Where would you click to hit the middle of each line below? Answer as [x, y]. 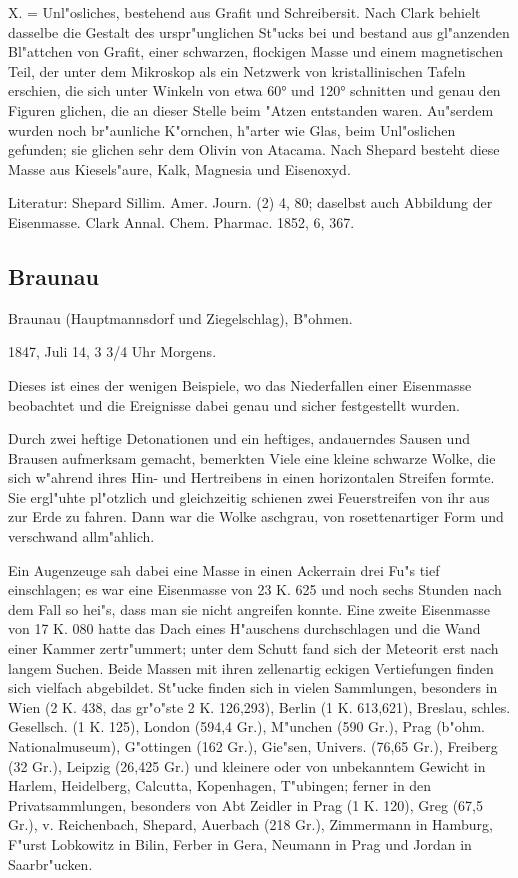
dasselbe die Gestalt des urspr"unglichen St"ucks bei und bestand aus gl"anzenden [259, 31]
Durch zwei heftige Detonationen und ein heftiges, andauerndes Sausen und [239, 438]
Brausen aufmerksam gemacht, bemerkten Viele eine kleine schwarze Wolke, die [252, 457]
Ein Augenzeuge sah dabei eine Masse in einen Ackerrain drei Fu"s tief [224, 569]
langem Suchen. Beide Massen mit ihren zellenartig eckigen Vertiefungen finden [251, 667]
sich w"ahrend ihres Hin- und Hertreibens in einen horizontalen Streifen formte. [251, 477]
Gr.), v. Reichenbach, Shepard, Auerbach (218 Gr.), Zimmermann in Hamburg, [250, 824]
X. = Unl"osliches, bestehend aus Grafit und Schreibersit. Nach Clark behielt [244, 12]
